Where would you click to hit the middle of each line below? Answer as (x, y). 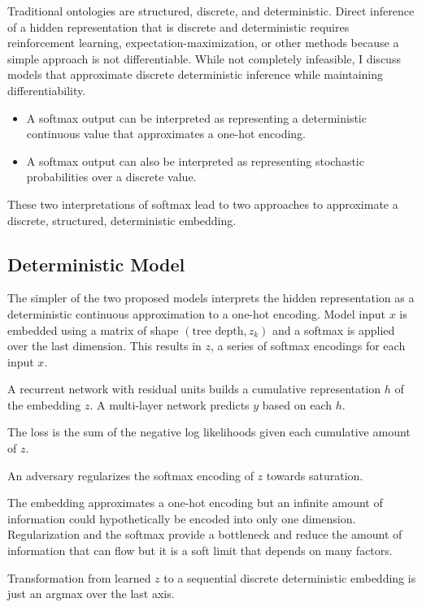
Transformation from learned (79, 577)
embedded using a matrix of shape (93, 330)
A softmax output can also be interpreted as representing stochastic (195, 160)
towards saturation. (315, 475)
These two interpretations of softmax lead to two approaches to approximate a (203, 204)
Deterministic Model (96, 264)
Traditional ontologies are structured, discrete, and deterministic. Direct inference (211, 11)
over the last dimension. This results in (104, 346)
